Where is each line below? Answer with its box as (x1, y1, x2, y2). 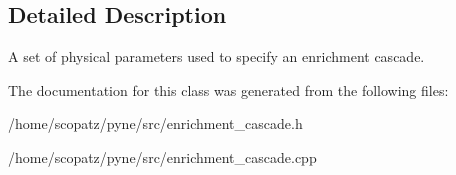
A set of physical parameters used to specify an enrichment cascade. (8, 46, 425, 67)
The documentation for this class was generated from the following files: (8, 79, 449, 100)
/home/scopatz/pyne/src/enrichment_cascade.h (8, 113, 303, 134)
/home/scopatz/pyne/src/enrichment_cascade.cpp (8, 146, 317, 167)
